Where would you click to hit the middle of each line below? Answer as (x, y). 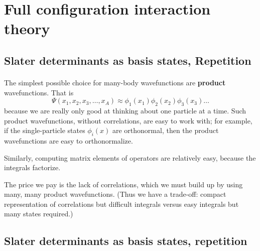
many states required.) (39, 214)
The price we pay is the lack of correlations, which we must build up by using (123, 184)
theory (27, 28)
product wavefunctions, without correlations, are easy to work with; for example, (128, 120)
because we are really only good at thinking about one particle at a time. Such (125, 110)
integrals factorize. (32, 167)
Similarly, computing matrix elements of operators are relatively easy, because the (130, 157)
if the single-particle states (45, 130)
